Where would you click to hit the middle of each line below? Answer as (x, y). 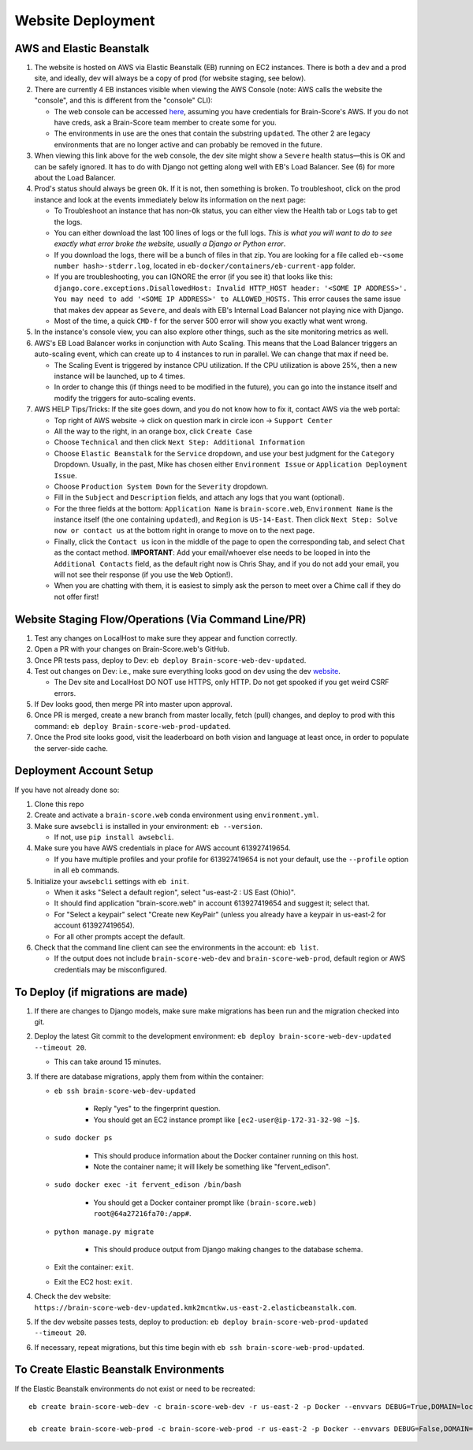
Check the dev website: (73, 1296)
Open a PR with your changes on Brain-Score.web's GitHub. (132, 649)
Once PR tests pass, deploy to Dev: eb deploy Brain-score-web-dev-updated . (170, 660)
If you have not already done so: (67, 790)
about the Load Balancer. (75, 177)
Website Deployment (85, 20)
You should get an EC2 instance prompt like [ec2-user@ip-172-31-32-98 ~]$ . (227, 1120)
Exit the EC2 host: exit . (93, 1281)
